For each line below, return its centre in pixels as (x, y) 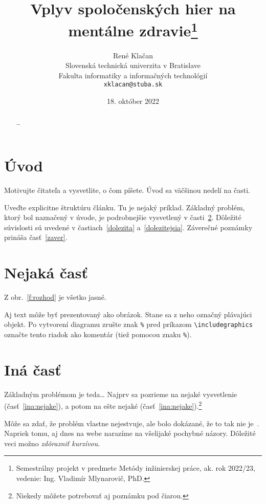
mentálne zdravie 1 (133, 29)
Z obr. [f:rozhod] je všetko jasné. (55, 297)
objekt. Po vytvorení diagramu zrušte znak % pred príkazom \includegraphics (128, 324)
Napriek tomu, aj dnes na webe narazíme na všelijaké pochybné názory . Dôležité (130, 433)
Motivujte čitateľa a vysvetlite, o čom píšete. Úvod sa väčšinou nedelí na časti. (127, 190)
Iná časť (33, 369)
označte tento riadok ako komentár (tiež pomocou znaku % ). (98, 334)
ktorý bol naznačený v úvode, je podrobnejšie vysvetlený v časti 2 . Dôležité (123, 217)
